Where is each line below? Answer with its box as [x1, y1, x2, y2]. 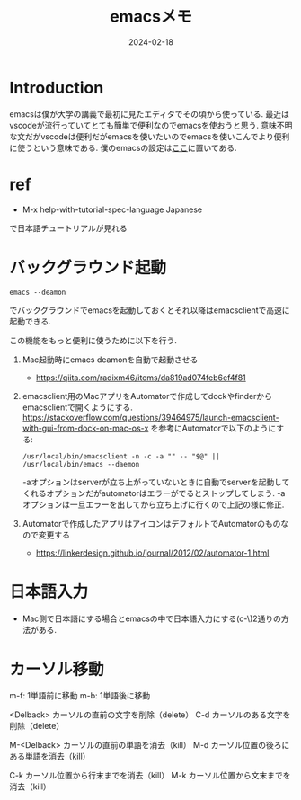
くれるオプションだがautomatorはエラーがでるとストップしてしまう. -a [22, 487, 286, 498]
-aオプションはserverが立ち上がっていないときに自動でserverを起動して [22, 476, 290, 487]
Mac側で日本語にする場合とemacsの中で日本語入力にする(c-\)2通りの [22, 613, 281, 624]
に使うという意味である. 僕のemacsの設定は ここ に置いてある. [9, 142, 237, 153]
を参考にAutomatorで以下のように [150, 422, 277, 433]
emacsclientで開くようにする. [22, 402, 133, 413]
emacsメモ [109, 6, 193, 27]
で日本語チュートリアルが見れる [9, 222, 128, 233]
